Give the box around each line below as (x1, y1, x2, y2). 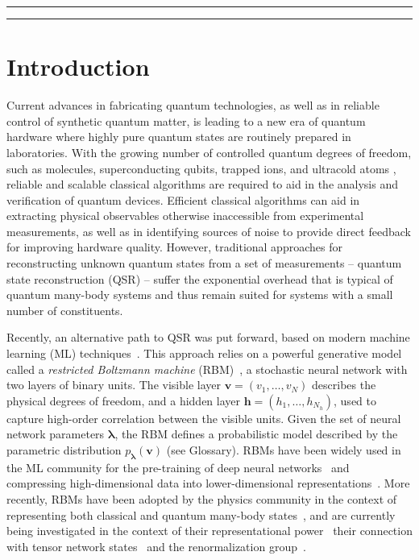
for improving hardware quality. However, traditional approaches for (6, 239, 342, 255)
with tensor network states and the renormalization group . (6, 537, 306, 554)
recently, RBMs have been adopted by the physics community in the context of (6, 490, 397, 507)
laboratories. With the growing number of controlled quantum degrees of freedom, (6, 143, 412, 160)
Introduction (6, 50, 150, 83)
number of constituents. (6, 301, 123, 318)
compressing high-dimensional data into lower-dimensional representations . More (6, 475, 410, 492)
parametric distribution (6, 442, 122, 458)
